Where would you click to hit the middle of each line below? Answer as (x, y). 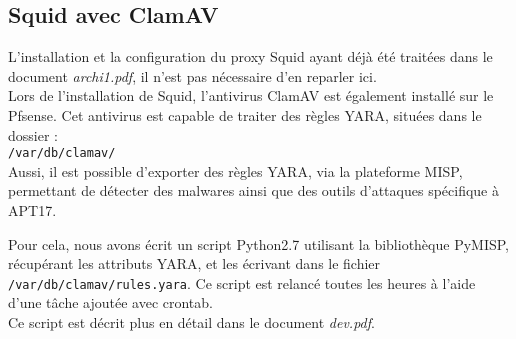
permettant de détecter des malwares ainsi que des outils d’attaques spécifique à (253, 190)
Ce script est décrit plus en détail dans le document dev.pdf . (191, 322)
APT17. (32, 210)
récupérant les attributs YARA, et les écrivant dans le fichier (194, 263)
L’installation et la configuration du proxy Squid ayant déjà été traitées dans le (250, 56)
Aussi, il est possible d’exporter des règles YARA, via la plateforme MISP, (235, 170)
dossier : (33, 134)
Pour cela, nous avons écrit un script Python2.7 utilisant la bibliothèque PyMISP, (259, 243)
